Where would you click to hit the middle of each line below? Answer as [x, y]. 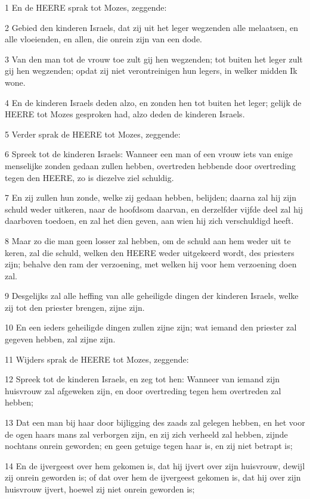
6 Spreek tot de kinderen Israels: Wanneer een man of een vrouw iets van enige [149, 154]
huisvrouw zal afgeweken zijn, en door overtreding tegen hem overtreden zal [143, 390]
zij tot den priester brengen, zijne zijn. [75, 307]
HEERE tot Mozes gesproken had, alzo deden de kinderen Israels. [125, 114]
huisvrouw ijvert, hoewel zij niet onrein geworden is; [100, 489]
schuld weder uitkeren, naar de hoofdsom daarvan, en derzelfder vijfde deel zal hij [154, 209]
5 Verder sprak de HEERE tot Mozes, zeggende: [93, 134]
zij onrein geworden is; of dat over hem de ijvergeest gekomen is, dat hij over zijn [153, 477]
